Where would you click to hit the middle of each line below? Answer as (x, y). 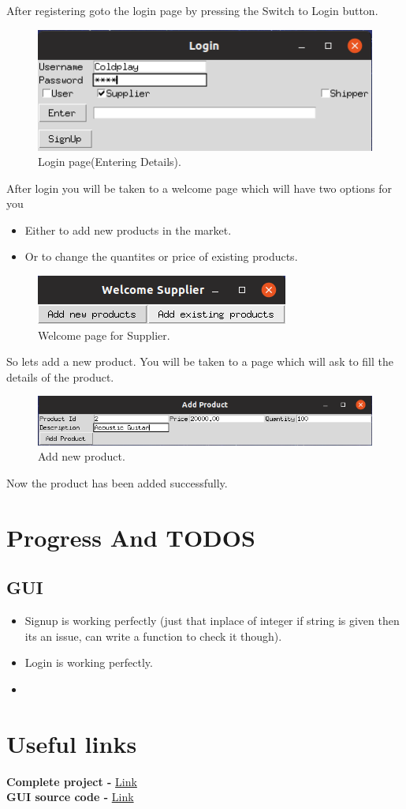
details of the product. (60, 376)
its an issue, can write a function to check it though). (153, 636)
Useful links (72, 743)
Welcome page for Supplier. (104, 335)
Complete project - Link (72, 781)
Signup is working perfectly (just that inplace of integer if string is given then (212, 621)
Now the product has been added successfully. (117, 483)
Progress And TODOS (131, 537)
